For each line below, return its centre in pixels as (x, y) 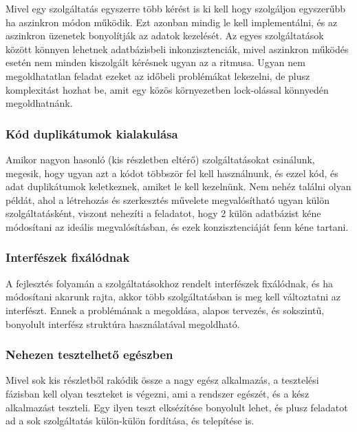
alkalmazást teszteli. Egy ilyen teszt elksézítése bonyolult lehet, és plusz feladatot (177, 407)
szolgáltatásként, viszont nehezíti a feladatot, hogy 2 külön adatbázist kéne (163, 213)
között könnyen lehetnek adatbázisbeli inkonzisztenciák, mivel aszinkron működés (177, 49)
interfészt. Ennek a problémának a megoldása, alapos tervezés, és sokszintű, (165, 310)
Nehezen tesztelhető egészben (89, 354)
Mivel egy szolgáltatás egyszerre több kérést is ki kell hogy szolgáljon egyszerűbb (176, 8)
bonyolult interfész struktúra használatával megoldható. (123, 323)
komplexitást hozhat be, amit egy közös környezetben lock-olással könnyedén (167, 89)
